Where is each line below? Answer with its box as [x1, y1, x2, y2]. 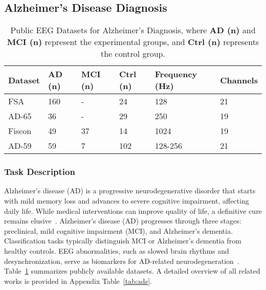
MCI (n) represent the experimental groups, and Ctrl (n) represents [7, 36, 259, 48]
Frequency [154, 68, 197, 80]
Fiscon [8, 125, 32, 137]
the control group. [101, 48, 165, 60]
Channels [220, 74, 258, 86]
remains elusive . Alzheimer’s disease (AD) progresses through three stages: [4, 215, 241, 226]
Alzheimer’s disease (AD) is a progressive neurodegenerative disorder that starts [4, 185, 256, 196]
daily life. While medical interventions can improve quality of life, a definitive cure [4, 205, 262, 216]
